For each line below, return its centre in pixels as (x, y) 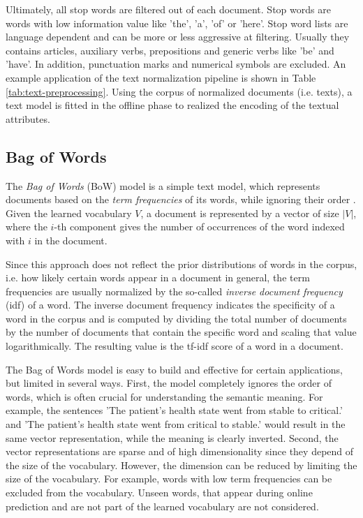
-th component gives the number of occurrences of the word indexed (199, 227)
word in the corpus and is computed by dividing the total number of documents (176, 318)
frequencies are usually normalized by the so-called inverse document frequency (174, 291)
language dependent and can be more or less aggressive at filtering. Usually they (178, 37)
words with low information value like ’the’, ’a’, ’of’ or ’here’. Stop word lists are (177, 23)
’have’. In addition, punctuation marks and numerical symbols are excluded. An (176, 64)
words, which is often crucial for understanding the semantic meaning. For (164, 396)
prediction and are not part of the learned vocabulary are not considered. (162, 506)
